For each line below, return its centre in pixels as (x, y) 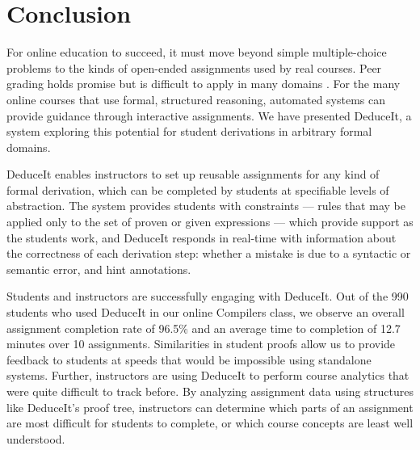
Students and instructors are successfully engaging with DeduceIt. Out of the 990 (208, 296)
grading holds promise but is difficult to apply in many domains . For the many (204, 84)
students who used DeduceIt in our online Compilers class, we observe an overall (206, 312)
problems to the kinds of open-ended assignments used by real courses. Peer (194, 67)
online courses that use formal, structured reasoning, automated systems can (196, 99)
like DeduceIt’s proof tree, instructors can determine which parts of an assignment (210, 407)
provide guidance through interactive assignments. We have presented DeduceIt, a (209, 115)
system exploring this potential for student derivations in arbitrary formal (189, 131)
